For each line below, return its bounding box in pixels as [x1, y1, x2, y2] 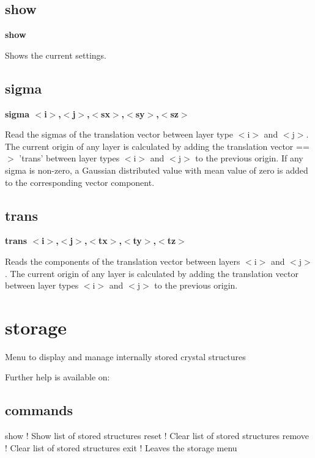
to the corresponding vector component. [5, 175, 155, 188]
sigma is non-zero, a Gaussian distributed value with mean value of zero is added [5, 163, 308, 176]
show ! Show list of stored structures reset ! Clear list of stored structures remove [5, 429, 309, 442]
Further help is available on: [5, 371, 110, 383]
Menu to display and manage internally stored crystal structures [5, 350, 246, 363]
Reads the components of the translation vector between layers [5, 254, 240, 267]
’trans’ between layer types [19, 152, 120, 164]
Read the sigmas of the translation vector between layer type [5, 128, 234, 141]
